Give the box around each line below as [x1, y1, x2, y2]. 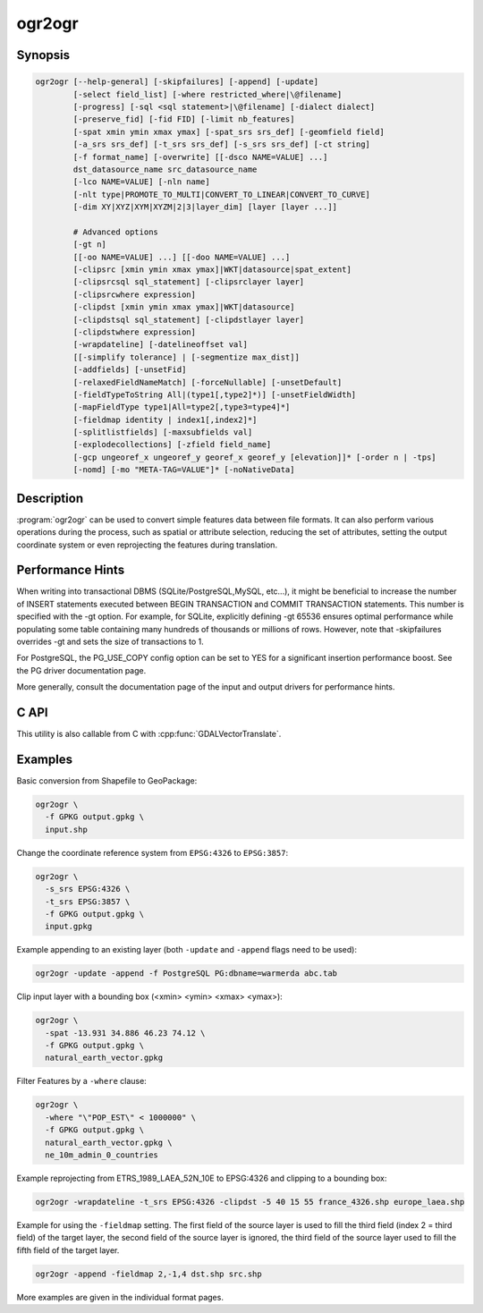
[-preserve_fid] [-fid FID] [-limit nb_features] [72, 114, 295, 124]
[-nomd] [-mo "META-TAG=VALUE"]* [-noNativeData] [72, 465, 295, 475]
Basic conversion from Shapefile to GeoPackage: [16, 775, 198, 786]
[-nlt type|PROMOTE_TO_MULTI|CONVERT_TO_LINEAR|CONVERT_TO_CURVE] [72, 189, 371, 199]
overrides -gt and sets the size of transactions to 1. [16, 636, 205, 648]
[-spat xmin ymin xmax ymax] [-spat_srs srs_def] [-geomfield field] [72, 126, 385, 137]
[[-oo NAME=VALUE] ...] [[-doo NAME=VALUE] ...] [72, 251, 291, 262]
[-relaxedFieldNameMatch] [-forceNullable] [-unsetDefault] [72, 377, 343, 387]
